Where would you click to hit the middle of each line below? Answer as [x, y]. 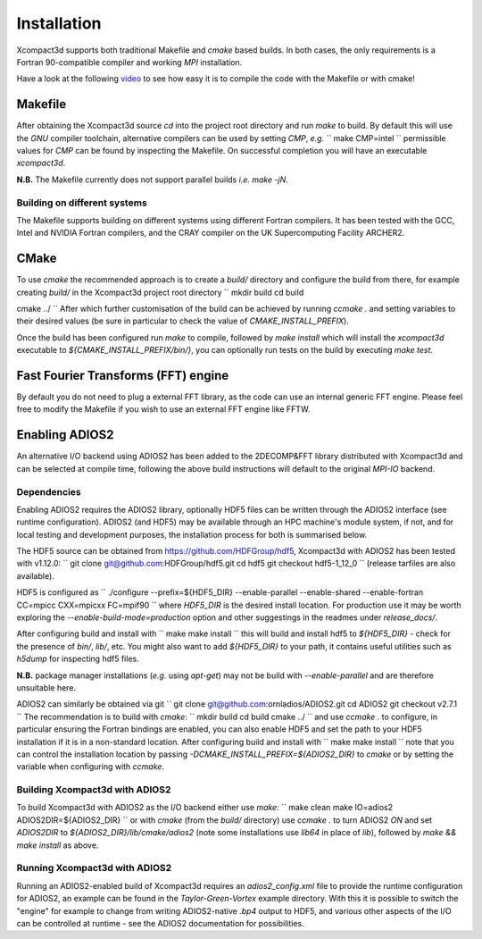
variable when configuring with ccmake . [91, 767]
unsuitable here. [46, 687]
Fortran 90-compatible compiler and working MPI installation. [129, 62]
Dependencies [49, 491]
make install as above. [58, 845]
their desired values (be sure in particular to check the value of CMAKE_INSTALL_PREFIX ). [183, 321]
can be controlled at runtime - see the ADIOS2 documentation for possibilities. [161, 923]
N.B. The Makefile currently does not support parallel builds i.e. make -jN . [153, 180]
